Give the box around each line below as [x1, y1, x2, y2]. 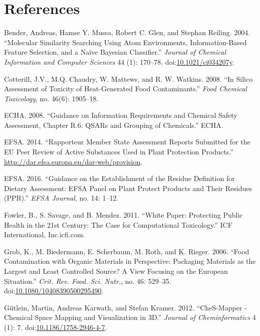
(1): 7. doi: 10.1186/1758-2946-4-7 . [4, 321, 107, 332]
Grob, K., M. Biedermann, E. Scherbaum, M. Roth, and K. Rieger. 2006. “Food [4, 246, 249, 256]
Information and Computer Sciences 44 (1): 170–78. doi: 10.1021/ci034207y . [4, 56, 234, 67]
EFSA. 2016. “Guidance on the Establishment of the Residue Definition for [4, 173, 235, 184]
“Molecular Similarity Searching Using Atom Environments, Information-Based [4, 37, 247, 47]
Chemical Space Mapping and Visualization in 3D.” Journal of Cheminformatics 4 [4, 312, 256, 322]
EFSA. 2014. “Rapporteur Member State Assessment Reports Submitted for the [4, 136, 250, 147]
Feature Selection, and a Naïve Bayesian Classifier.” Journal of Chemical [4, 47, 226, 57]
